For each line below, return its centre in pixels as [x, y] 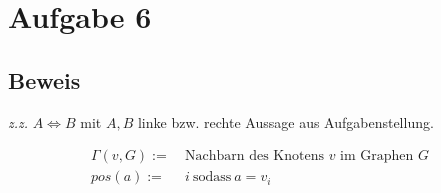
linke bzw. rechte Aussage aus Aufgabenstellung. [285, 121]
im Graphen [377, 156]
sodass [212, 177]
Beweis [44, 79]
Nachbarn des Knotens [254, 156]
